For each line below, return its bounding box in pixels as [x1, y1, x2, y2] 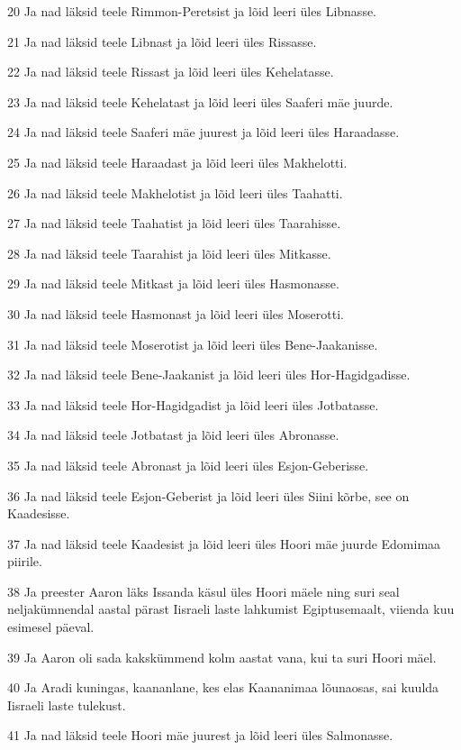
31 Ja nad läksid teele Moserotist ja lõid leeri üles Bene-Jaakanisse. [7, 334, 378, 353]
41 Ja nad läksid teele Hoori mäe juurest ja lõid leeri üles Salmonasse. [7, 726, 393, 745]
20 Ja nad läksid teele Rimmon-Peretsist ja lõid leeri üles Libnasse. [7, 2, 377, 20]
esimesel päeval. [7, 617, 95, 636]
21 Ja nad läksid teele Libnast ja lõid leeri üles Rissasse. [7, 32, 317, 50]
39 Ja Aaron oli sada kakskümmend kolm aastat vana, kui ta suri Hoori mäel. [7, 647, 437, 666]
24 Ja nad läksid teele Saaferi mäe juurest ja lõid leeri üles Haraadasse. [7, 123, 400, 142]
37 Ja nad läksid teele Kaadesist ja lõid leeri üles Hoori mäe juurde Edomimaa [7, 534, 441, 553]
